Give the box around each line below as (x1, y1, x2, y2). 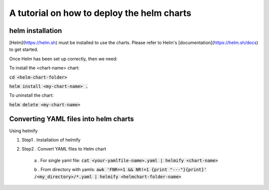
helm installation (9, 26, 62, 35)
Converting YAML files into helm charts (9, 115, 134, 123)
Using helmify (9, 128, 38, 134)
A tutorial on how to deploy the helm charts (9, 7, 192, 18)
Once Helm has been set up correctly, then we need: (9, 55, 118, 62)
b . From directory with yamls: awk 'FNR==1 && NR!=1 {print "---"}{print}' (34, 167, 207, 173)
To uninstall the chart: (9, 92, 54, 98)
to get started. (9, 46, 38, 52)
